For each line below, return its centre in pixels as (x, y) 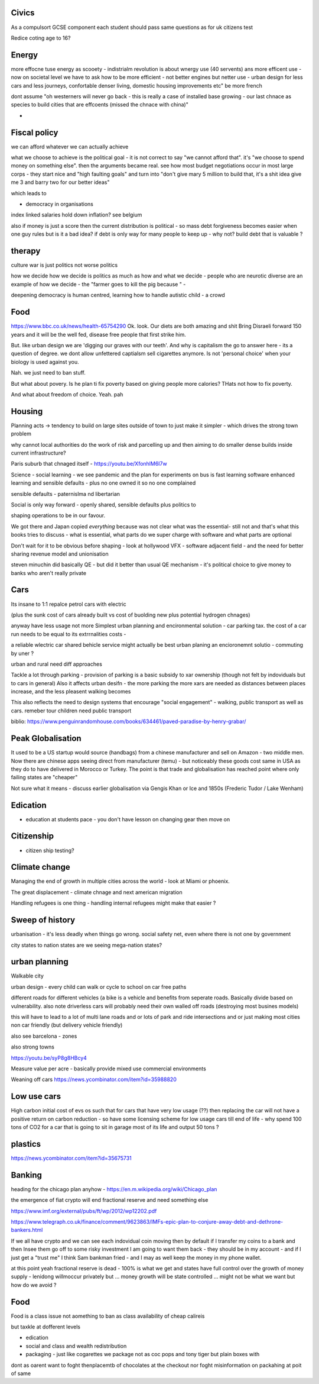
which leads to (29, 193)
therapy (26, 251)
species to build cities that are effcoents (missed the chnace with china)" (100, 105)
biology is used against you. (45, 362)
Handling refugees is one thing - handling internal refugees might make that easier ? (113, 903)
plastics (26, 1144)
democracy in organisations (60, 204)
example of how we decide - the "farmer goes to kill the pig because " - (98, 284)
